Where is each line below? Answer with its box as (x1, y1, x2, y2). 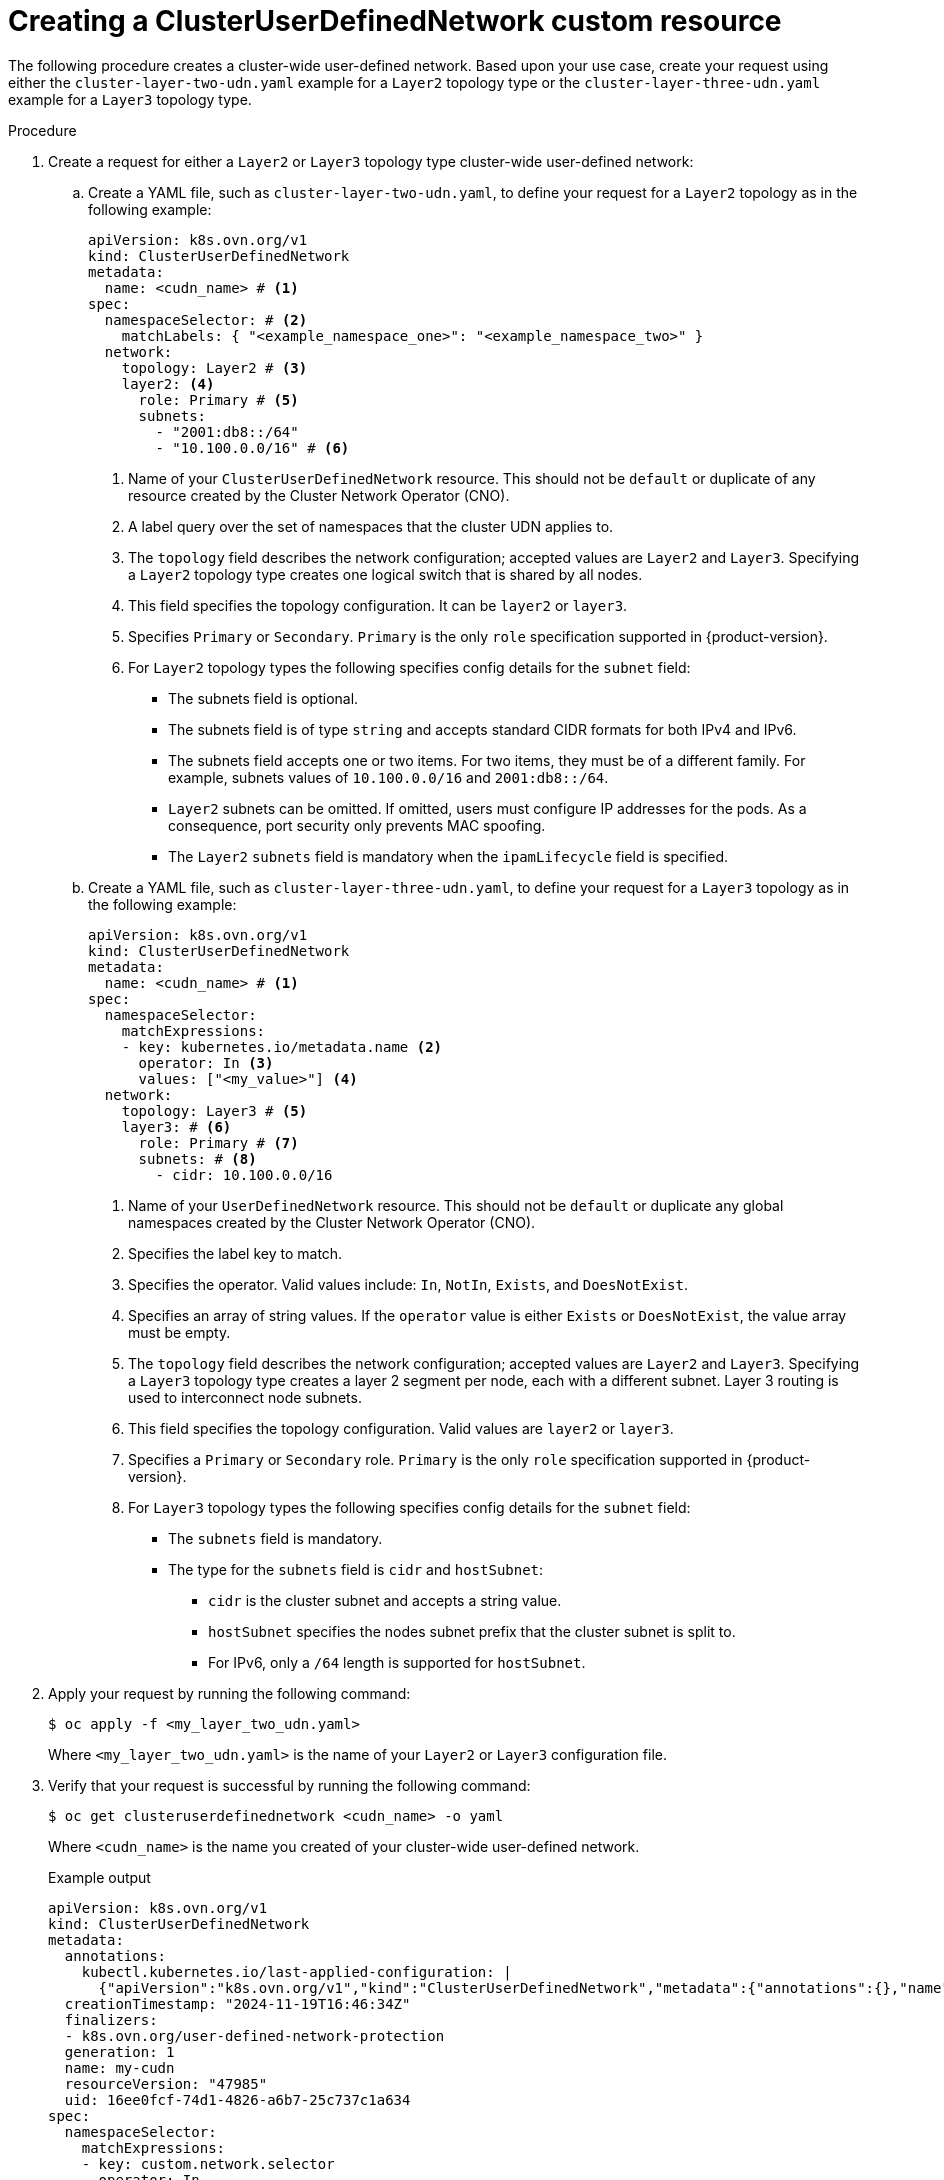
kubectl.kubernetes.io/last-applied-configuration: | (81, 1963, 512, 1980)
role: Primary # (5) (138, 391, 299, 408)
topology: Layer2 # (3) (121, 359, 308, 376)
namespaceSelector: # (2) (104, 311, 308, 328)
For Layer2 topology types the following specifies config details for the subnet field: (128, 658, 691, 676)
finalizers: (64, 2011, 158, 2028)
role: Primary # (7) (138, 1134, 299, 1151)
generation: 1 (64, 2043, 175, 2060)
